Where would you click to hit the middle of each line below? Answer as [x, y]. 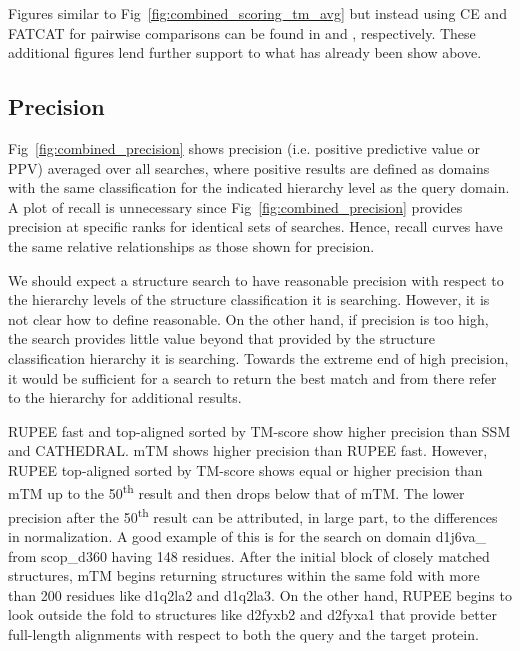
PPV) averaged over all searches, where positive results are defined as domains [249, 167]
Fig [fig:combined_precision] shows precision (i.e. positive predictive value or [244, 147]
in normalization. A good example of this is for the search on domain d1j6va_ [247, 535]
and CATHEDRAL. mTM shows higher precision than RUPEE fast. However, [248, 450]
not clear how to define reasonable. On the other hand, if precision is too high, [248, 318]
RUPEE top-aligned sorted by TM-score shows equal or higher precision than [245, 469]
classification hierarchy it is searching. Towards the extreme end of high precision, [258, 357]
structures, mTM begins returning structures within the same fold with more [244, 575]
